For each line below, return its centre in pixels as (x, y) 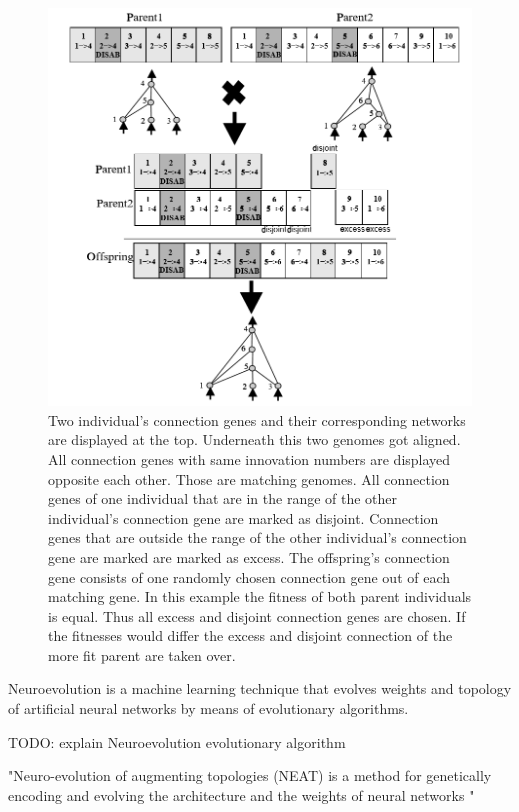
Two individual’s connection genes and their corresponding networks (257, 419)
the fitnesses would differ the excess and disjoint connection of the (250, 635)
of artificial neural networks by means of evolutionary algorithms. (208, 708)
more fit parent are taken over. (142, 654)
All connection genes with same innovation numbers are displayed (249, 458)
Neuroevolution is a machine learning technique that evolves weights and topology (260, 688)
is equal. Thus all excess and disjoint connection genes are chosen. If (257, 615)
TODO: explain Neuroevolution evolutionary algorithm (177, 741)
